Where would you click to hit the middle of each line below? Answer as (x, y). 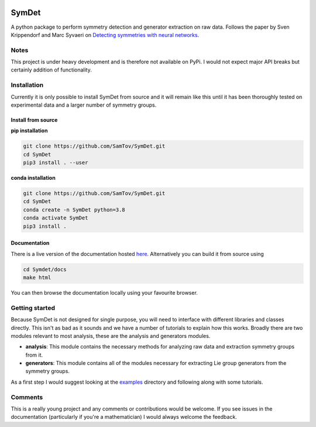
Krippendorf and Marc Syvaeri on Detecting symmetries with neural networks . (105, 35)
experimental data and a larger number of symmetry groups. (84, 105)
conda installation (33, 178)
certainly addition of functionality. (51, 70)
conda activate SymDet (56, 218)
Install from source (34, 119)
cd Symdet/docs (45, 269)
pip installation (29, 131)
